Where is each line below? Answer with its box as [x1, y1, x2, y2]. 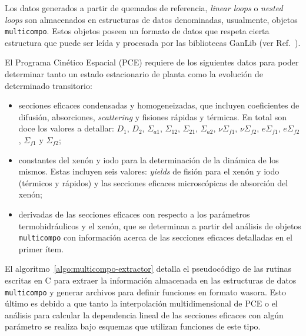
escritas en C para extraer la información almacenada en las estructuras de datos [5, 274, 297, 286]
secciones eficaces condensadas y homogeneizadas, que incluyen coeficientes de [18, 99, 300, 111]
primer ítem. [18, 242, 64, 255]
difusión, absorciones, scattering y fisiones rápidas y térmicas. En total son [18, 110, 287, 123]
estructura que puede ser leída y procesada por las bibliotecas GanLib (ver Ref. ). [5, 36, 301, 48]
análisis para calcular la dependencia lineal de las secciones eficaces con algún [5, 308, 284, 321]
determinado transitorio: [5, 79, 92, 91]
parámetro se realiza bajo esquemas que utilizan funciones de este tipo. [5, 320, 261, 332]
